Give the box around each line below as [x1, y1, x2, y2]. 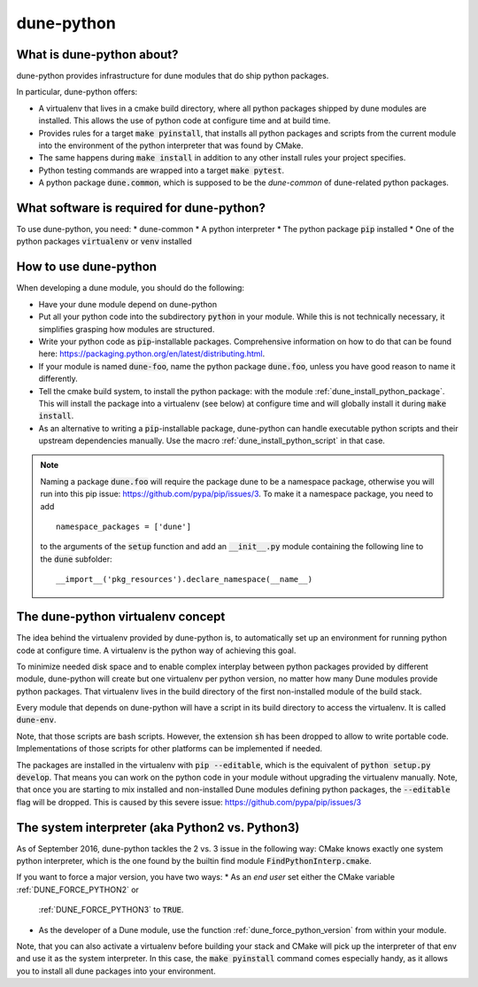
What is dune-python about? [16, 47, 179, 62]
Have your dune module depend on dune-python [38, 299, 217, 309]
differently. [38, 373, 79, 385]
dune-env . [16, 714, 57, 726]
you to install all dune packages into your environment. [16, 966, 216, 976]
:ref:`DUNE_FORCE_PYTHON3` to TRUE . [38, 905, 184, 915]
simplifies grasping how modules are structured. [38, 323, 215, 334]
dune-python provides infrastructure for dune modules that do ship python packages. [16, 71, 329, 82]
